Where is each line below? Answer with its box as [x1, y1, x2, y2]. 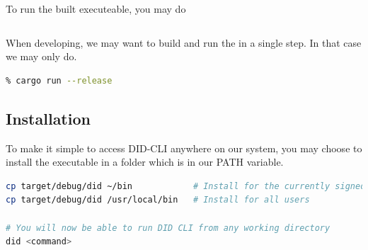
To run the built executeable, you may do [6, 1, 186, 16]
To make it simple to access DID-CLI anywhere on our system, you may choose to [6, 140, 362, 155]
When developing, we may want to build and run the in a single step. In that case [6, 35, 362, 50]
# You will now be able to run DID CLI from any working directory [6, 222, 330, 233]
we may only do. [6, 49, 77, 64]
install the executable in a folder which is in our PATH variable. [6, 154, 284, 169]
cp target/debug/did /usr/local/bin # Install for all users [6, 195, 310, 205]
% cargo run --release [6, 75, 113, 86]
